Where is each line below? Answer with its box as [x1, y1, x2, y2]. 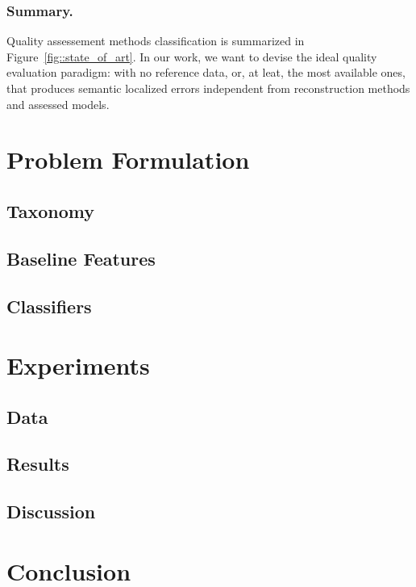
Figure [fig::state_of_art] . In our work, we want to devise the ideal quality [6, 48, 377, 65]
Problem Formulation [6, 143, 250, 176]
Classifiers [6, 293, 92, 318]
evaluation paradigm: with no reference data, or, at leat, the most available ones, [6, 64, 406, 81]
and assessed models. [6, 95, 110, 112]
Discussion [6, 499, 96, 524]
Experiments [6, 349, 150, 382]
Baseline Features [6, 245, 156, 270]
